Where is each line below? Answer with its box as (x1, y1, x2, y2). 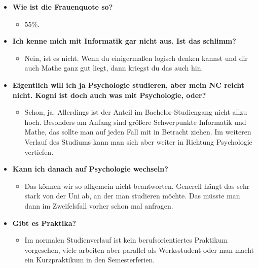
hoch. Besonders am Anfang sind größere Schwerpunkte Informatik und (24, 116, 246, 127)
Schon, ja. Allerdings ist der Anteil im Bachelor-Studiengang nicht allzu (24, 107, 247, 117)
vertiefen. (24, 146, 54, 157)
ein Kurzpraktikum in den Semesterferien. (24, 254, 155, 265)
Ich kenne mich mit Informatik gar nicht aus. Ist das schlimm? (12, 36, 236, 46)
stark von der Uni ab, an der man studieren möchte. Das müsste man (24, 190, 240, 201)
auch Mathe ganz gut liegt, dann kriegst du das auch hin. (24, 62, 203, 73)
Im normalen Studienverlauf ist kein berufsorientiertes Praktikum (24, 234, 228, 245)
